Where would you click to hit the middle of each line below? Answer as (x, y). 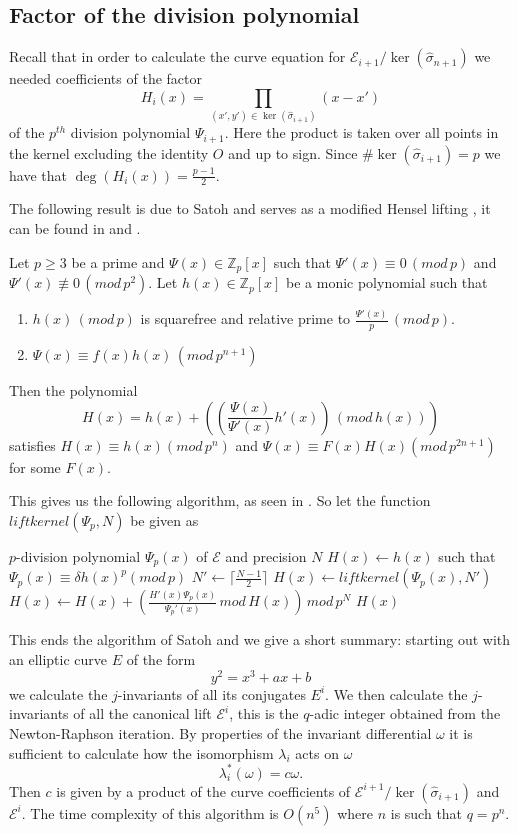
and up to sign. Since (293, 152)
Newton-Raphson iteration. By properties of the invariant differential (220, 732)
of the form (161, 659)
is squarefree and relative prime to (245, 318)
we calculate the (58, 693)
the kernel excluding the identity (109, 152)
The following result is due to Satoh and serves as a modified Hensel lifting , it (250, 208)
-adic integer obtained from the (405, 713)
